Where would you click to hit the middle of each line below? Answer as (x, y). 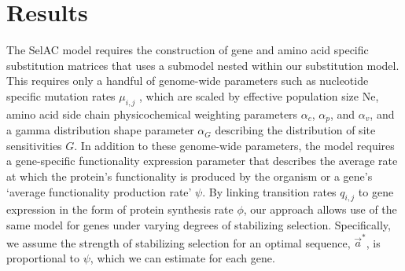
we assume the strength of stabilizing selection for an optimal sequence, (179, 242)
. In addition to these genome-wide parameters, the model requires (234, 145)
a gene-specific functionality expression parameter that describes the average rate (202, 161)
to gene (376, 191)
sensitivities (34, 145)
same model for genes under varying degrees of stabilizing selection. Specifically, (199, 224)
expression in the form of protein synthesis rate (120, 209)
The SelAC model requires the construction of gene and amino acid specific (188, 50)
